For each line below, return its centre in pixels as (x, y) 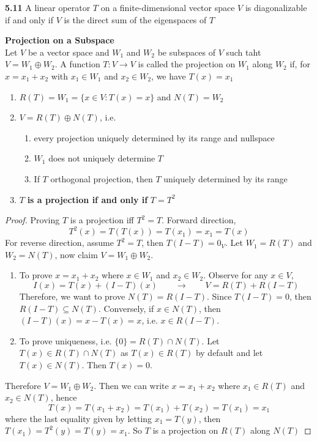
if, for (300, 64)
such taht (244, 52)
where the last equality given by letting (79, 418)
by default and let (229, 353)
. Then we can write (131, 385)
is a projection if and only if (88, 199)
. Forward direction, (199, 220)
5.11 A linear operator (48, 7)
